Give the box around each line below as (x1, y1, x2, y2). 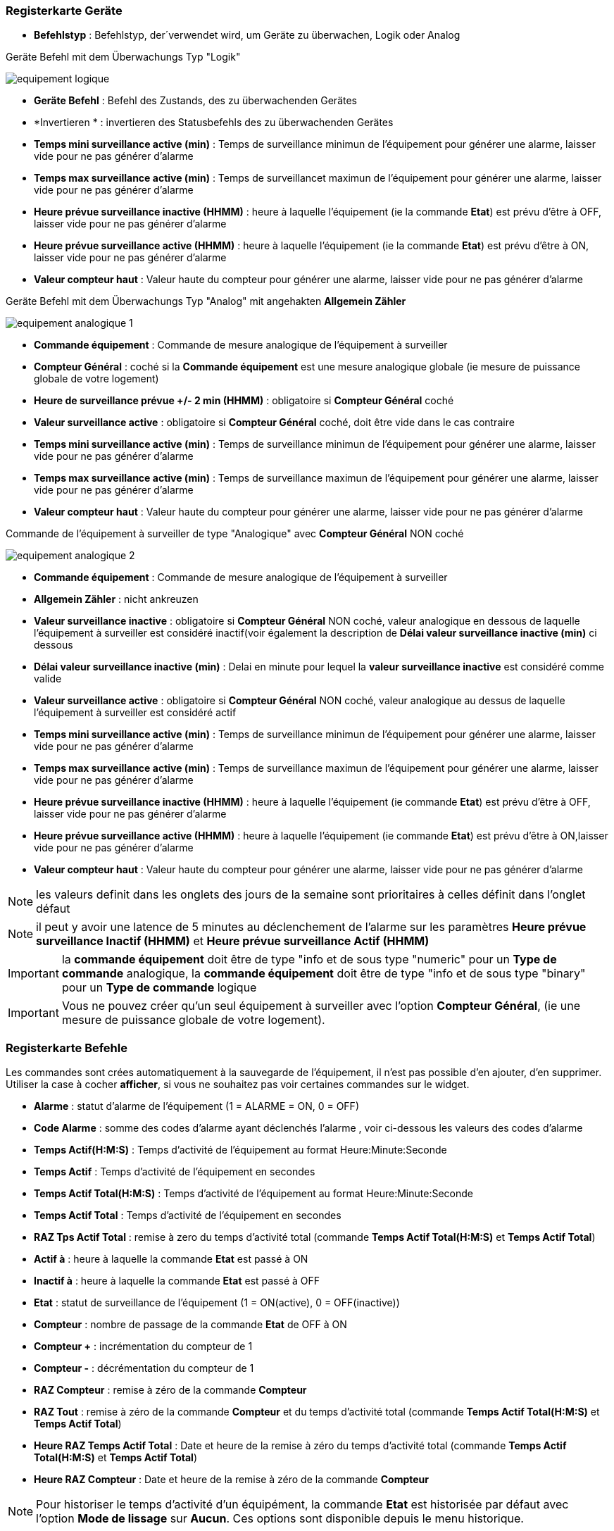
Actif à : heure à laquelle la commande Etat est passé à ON (34, 1253, 308, 1266)
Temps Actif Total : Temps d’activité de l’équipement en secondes (34, 1209, 342, 1222)
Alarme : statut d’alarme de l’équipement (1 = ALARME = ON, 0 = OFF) (34, 1100, 359, 1113)
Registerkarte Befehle (6, 1040, 127, 1055)
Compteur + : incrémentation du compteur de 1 (34, 1340, 253, 1353)
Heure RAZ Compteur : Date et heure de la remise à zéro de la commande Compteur (34, 1473, 429, 1486)
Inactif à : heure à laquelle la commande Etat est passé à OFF (34, 1275, 320, 1287)
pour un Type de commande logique (61, 980, 257, 995)
